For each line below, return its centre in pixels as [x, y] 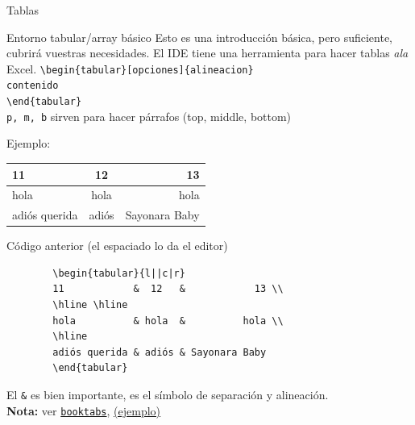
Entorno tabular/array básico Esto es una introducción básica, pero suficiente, [199, 37]
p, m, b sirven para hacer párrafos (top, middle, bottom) [149, 116]
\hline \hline [90, 305]
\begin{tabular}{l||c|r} [119, 273]
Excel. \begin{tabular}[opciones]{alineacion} [130, 68]
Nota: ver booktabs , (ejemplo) [84, 410]
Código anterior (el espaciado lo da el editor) [117, 246]
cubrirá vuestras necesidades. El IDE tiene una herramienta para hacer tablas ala [207, 53]
